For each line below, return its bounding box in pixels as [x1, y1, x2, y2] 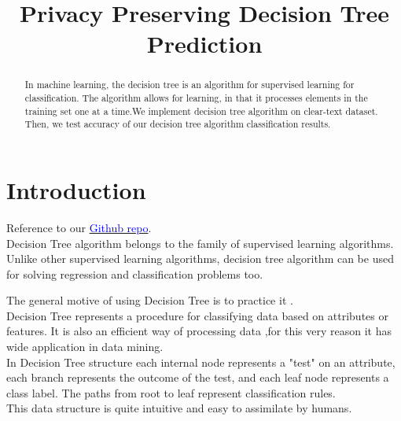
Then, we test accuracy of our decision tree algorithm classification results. [24, 117, 331, 131]
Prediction [146, 28, 263, 60]
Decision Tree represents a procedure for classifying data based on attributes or [6, 307, 388, 323]
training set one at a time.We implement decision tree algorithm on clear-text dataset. [24, 104, 378, 117]
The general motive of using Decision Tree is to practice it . [6, 292, 293, 308]
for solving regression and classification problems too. [6, 265, 263, 282]
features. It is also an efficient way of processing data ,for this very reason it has [6, 323, 392, 339]
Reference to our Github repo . [6, 219, 152, 235]
